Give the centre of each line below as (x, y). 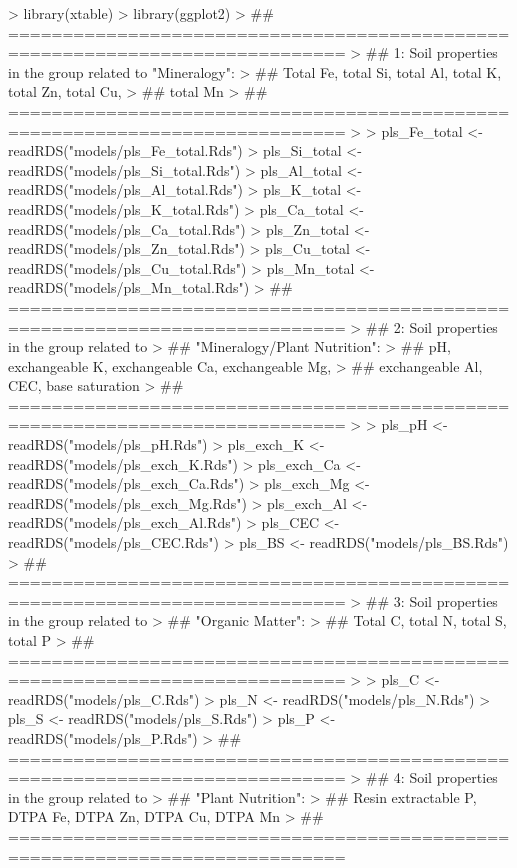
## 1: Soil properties (431, 52)
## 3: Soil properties (431, 600)
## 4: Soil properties (431, 777)
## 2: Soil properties (431, 326)
